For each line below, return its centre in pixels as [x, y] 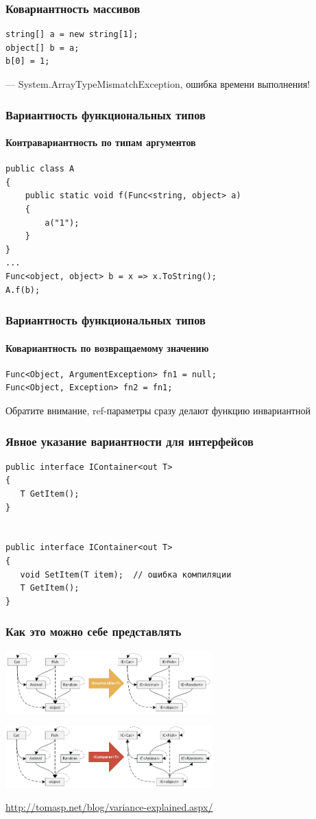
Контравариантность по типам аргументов [101, 142]
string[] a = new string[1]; [72, 35]
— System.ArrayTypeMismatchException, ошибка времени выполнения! [158, 84]
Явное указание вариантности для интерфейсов [130, 441]
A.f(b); [23, 290]
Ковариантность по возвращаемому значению [107, 347]
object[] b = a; [42, 48]
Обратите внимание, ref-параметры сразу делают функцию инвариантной [158, 410]
